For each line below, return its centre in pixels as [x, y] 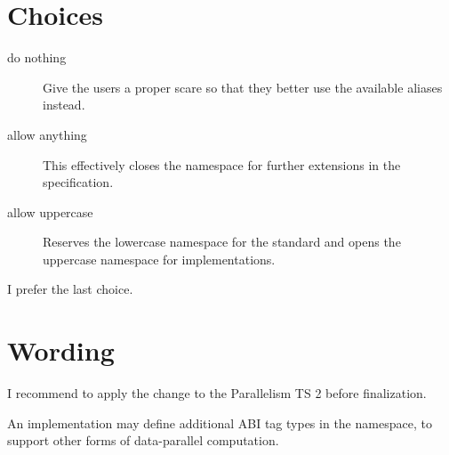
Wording [61, 350]
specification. [78, 182]
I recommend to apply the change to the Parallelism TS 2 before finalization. [217, 393]
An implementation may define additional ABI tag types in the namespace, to [220, 422]
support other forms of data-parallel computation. [143, 440]
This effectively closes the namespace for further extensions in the [222, 164]
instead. [64, 105]
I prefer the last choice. [70, 289]
